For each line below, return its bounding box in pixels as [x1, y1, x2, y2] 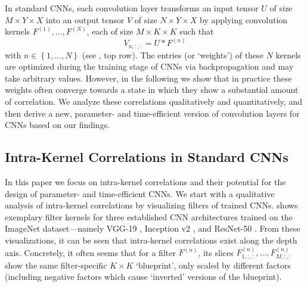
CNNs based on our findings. [5, 118, 110, 131]
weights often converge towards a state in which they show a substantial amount [5, 83, 299, 96]
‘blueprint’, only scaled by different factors [136, 258, 291, 271]
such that [179, 25, 214, 38]
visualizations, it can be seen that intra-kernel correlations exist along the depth [5, 234, 297, 246]
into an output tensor [46, 13, 125, 26]
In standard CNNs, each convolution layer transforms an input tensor [5, 2, 259, 14]
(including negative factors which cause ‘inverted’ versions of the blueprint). [5, 270, 282, 283]
